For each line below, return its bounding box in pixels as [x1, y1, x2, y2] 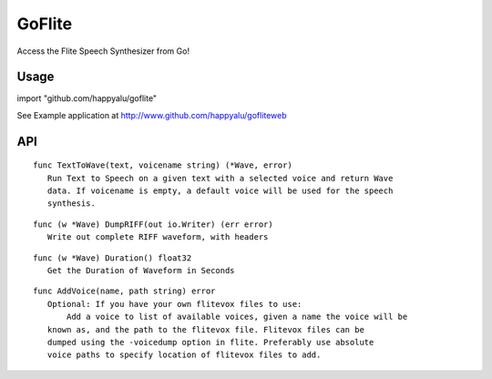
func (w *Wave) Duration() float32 [33, 252, 192, 263]
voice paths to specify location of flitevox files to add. [46, 350, 322, 360]
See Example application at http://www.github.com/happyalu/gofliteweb [16, 109, 287, 120]
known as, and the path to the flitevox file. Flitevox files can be [46, 324, 364, 334]
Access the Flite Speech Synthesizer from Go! [16, 46, 190, 56]
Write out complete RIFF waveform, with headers [46, 232, 269, 242]
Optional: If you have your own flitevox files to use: [46, 299, 302, 309]
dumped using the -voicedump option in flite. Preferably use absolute [46, 337, 374, 347]
